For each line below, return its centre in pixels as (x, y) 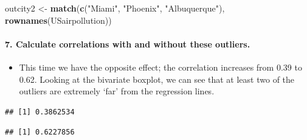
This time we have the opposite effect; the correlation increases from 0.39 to (160, 67)
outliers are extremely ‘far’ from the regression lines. (117, 91)
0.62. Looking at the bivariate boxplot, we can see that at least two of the (157, 79)
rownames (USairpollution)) (58, 20)
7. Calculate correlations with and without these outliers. (128, 44)
